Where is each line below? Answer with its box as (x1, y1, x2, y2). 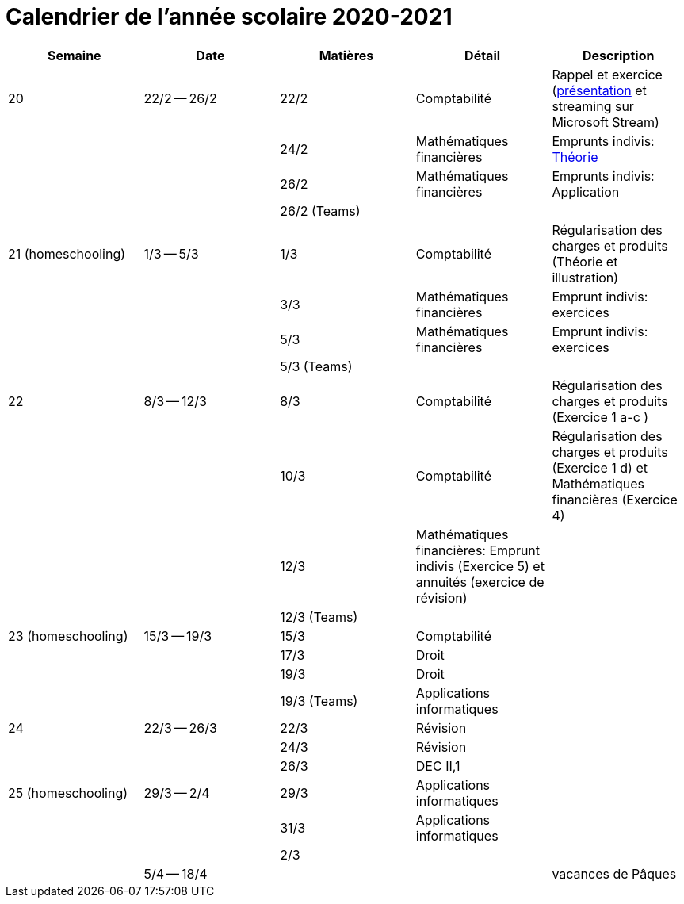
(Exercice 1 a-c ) (552, 408, 649, 425)
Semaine (47, 47, 101, 63)
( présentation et (552, 82, 647, 98)
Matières (319, 47, 374, 63)
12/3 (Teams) (280, 608, 358, 625)
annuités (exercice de (415, 573, 545, 590)
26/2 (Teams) (280, 202, 361, 219)
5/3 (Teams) (280, 358, 353, 374)
